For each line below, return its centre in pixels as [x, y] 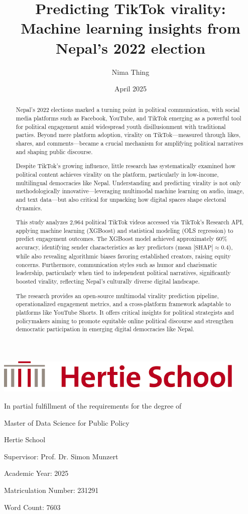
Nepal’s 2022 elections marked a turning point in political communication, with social [128, 110]
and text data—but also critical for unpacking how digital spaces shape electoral [121, 199]
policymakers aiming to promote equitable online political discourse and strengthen [125, 320]
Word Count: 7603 [32, 507]
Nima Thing [131, 72]
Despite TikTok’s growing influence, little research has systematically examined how [126, 166]
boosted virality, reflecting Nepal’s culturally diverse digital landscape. [108, 281]
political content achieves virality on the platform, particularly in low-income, [117, 174]
